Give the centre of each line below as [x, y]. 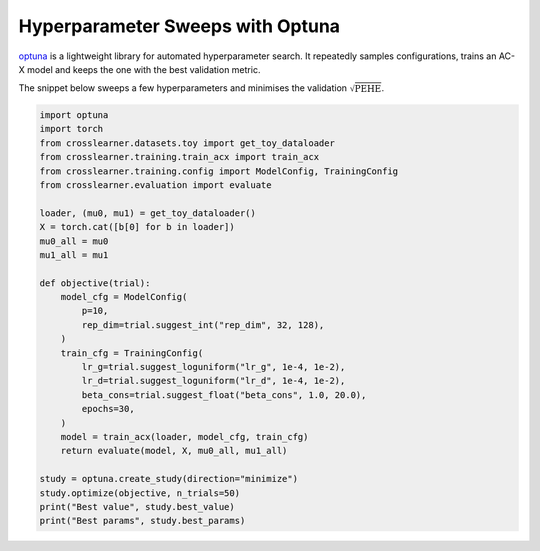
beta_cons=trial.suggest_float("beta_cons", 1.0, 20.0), [224, 394]
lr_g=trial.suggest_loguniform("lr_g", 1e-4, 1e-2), [213, 367]
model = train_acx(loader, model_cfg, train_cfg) [184, 436]
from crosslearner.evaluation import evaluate [155, 184]
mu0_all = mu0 [74, 241]
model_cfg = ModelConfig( [124, 297]
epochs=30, [108, 409]
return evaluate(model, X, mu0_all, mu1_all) [174, 451]
